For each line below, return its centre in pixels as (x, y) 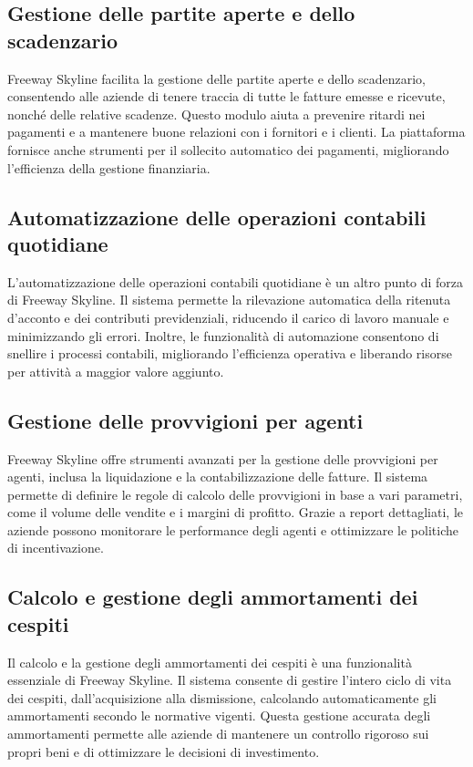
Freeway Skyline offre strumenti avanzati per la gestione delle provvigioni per (223, 458)
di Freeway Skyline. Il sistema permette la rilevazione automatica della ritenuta (229, 300)
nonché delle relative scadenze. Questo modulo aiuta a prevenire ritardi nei (216, 114)
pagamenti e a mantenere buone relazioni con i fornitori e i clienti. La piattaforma (236, 132)
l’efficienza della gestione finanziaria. (109, 167)
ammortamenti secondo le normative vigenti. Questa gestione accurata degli (219, 715)
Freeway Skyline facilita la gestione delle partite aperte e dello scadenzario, (216, 78)
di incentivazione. (56, 548)
